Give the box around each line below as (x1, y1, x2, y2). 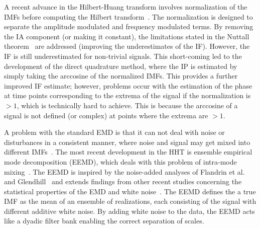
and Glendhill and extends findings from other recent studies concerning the (4, 176, 242, 187)
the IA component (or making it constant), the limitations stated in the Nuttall (4, 31, 249, 41)
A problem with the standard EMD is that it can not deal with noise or (4, 127, 225, 137)
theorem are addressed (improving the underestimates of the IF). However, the (4, 41, 250, 51)
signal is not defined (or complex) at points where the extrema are (4, 110, 208, 120)
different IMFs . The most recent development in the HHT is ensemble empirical (4, 146, 252, 157)
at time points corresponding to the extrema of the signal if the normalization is (4, 90, 251, 101)
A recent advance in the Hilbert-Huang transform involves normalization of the (4, 2, 247, 12)
